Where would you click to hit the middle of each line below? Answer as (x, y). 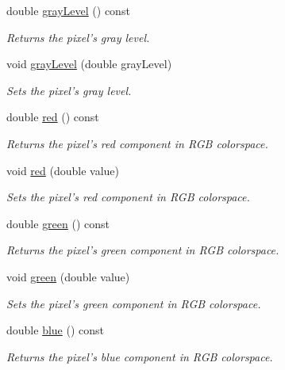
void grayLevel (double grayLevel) (89, 64)
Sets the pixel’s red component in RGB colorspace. (128, 197)
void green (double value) (68, 276)
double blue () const (55, 330)
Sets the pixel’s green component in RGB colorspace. (134, 303)
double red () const (53, 117)
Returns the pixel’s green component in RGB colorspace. (143, 250)
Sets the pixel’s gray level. (69, 90)
